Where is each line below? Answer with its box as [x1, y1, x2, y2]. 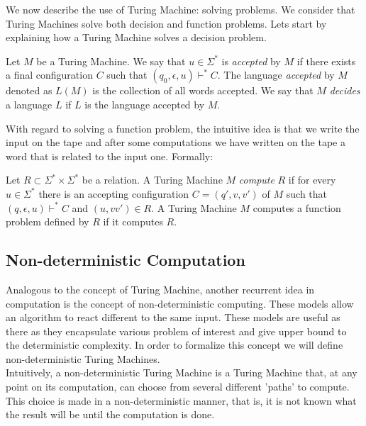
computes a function [253, 200, 341, 215]
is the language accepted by [84, 96, 205, 111]
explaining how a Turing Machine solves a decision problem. [6, 30, 267, 45]
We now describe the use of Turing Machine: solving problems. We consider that [6, 2, 355, 16]
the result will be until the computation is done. [6, 407, 215, 422]
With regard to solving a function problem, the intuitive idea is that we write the [6, 120, 360, 135]
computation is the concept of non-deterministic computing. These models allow [6, 296, 354, 310]
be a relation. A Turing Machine [82, 172, 223, 187]
